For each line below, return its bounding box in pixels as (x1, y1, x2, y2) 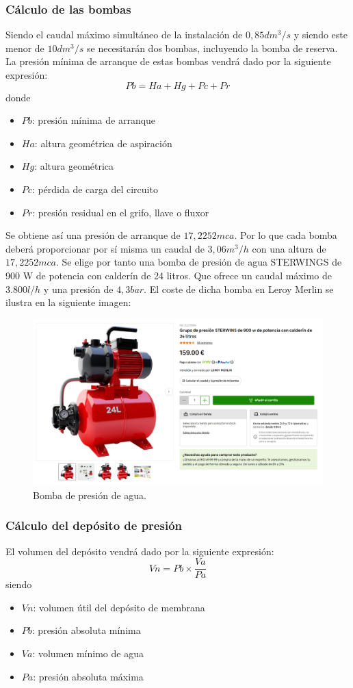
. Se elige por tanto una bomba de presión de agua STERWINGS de (56, 255, 342, 269)
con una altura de (252, 241, 326, 255)
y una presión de (43, 281, 114, 296)
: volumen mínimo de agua (32, 646, 144, 661)
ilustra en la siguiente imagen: (5, 295, 131, 309)
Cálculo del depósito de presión (5, 517, 182, 534)
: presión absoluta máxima (33, 669, 144, 683)
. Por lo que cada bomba (234, 228, 337, 242)
